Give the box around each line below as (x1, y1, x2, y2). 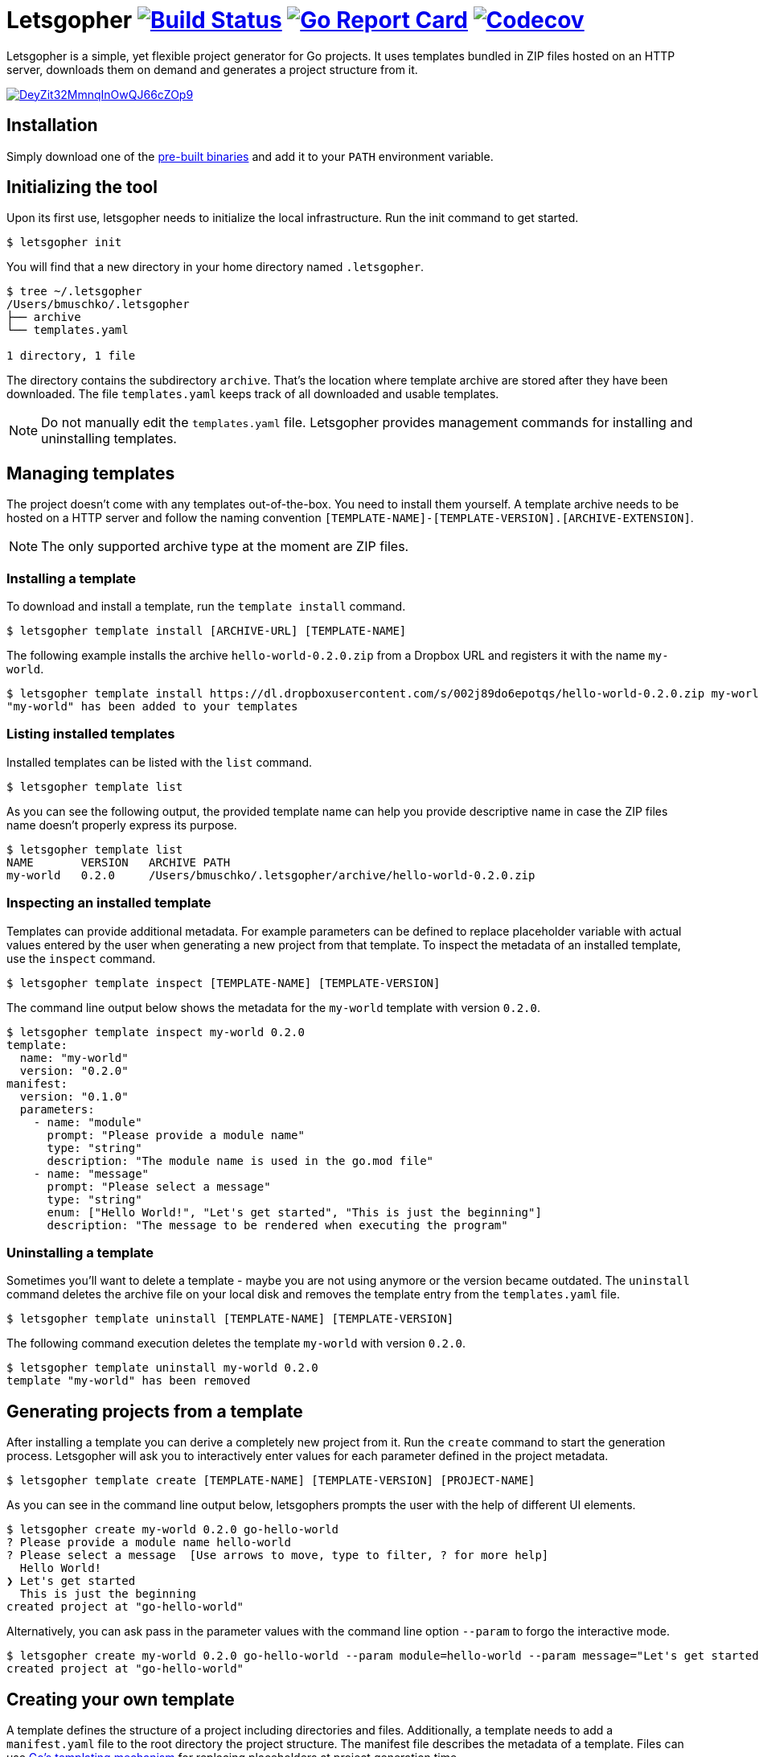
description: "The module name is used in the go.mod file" (47, 1154, 434, 1167)
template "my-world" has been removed (6, 1374, 251, 1388)
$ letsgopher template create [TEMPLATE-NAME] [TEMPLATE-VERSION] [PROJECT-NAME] (6, 1474, 535, 1487)
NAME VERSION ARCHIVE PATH (6, 855, 231, 869)
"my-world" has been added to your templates (6, 700, 298, 714)
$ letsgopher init (6, 236, 122, 249)
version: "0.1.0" (19, 1089, 129, 1103)
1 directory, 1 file (6, 349, 136, 363)
